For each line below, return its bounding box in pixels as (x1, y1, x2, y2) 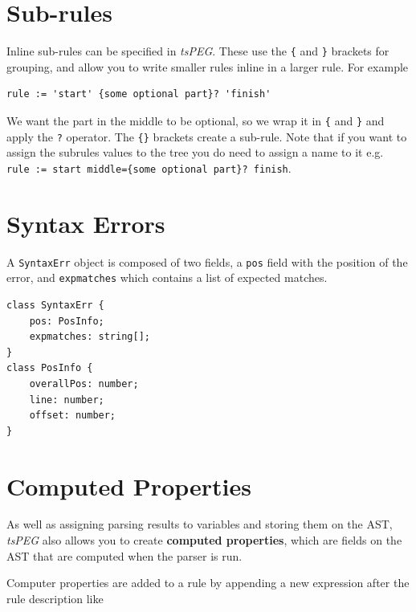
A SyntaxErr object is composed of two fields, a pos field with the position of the (6, 253, 408, 270)
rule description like (6, 590, 104, 606)
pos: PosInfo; (29, 315, 104, 327)
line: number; (29, 394, 104, 406)
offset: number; (29, 410, 116, 422)
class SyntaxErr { (6, 299, 104, 311)
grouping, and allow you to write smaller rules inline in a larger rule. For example (6, 58, 409, 75)
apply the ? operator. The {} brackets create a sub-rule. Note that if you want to (6, 128, 407, 145)
